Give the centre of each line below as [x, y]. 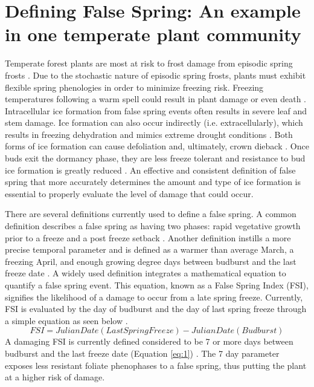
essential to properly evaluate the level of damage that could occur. [129, 193]
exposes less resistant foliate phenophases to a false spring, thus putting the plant [156, 365]
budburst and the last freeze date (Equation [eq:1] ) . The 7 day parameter [142, 353]
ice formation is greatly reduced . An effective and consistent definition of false [150, 170]
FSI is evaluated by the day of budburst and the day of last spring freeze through [156, 309]
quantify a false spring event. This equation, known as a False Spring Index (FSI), [157, 285]
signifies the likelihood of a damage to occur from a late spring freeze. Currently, [154, 297]
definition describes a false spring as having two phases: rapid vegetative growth [153, 226]
